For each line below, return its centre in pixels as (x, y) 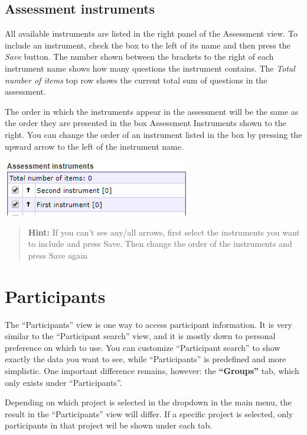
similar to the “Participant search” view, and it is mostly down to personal (140, 336)
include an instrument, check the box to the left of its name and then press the (148, 45)
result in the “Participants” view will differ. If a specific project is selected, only (149, 413)
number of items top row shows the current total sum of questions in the (136, 80)
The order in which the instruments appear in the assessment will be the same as (152, 111)
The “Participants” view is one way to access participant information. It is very (148, 324)
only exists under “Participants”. (63, 382)
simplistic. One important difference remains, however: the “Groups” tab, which (152, 371)
